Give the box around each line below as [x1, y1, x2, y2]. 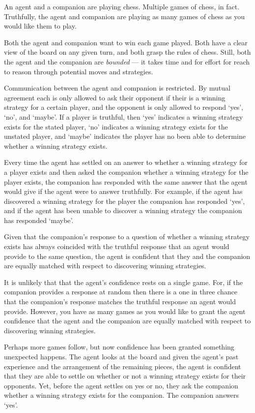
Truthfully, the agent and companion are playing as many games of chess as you [4, 11, 245, 21]
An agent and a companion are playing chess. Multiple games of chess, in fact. [4, 1, 240, 11]
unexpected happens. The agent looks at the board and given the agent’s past [4, 351, 239, 361]
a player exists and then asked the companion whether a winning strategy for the [4, 166, 249, 177]
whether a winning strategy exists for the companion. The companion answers [4, 390, 239, 400]
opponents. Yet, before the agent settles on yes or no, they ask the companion [4, 380, 238, 390]
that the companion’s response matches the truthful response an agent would [4, 296, 236, 307]
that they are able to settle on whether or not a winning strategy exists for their [4, 371, 246, 381]
